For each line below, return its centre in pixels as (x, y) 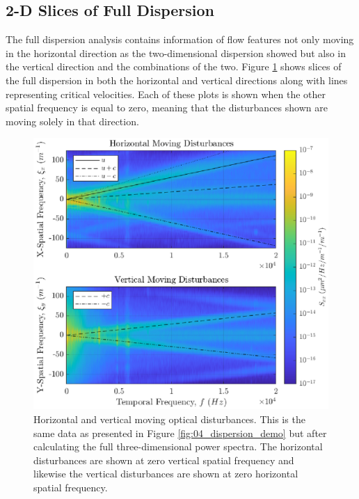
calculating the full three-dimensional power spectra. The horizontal (178, 446)
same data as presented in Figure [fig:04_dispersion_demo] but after (180, 433)
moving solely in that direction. (72, 121)
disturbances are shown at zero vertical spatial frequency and (164, 460)
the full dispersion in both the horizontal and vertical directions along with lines (177, 80)
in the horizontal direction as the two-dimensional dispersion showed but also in (176, 53)
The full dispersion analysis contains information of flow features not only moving (180, 39)
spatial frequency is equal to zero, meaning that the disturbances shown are (167, 108)
